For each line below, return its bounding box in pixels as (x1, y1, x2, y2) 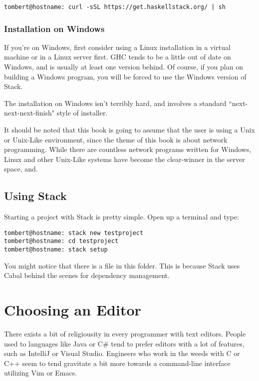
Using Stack (4, 188, 67, 203)
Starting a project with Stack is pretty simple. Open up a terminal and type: (4, 211, 239, 222)
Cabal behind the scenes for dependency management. (4, 270, 170, 280)
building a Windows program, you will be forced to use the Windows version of (4, 71, 247, 81)
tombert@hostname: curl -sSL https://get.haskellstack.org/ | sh (4, 3, 226, 10)
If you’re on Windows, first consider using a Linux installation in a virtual (4, 41, 231, 52)
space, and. (4, 163, 38, 174)
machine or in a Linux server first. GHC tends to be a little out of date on (4, 51, 231, 62)
